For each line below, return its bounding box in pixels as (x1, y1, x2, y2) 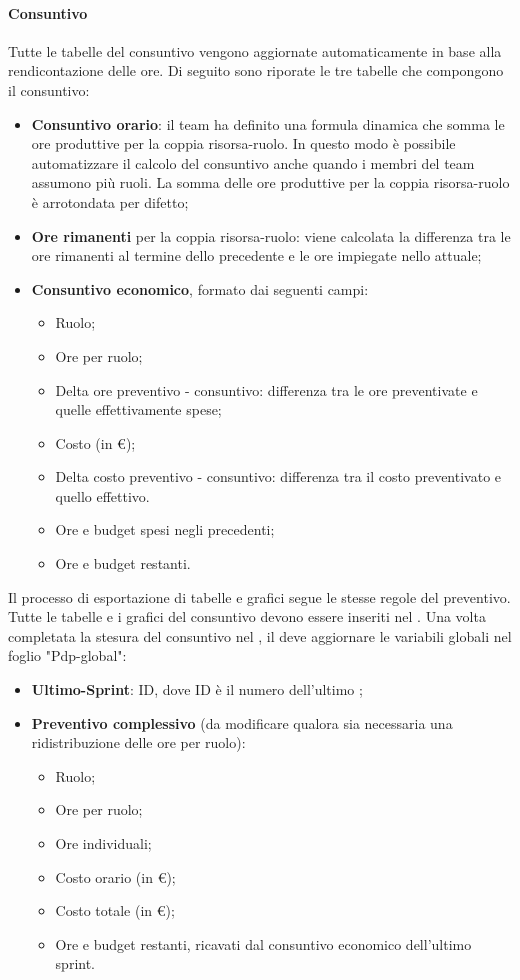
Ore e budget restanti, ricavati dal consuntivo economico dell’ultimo (55, 933, 472, 954)
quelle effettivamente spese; (55, 399, 222, 420)
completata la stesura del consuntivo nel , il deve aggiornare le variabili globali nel (8, 625, 512, 646)
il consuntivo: (8, 79, 90, 100)
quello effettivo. (55, 485, 150, 506)
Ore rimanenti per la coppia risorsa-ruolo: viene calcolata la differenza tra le (31, 225, 511, 246)
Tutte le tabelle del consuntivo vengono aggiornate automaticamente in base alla (8, 40, 502, 61)
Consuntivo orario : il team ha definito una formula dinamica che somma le (31, 113, 505, 134)
